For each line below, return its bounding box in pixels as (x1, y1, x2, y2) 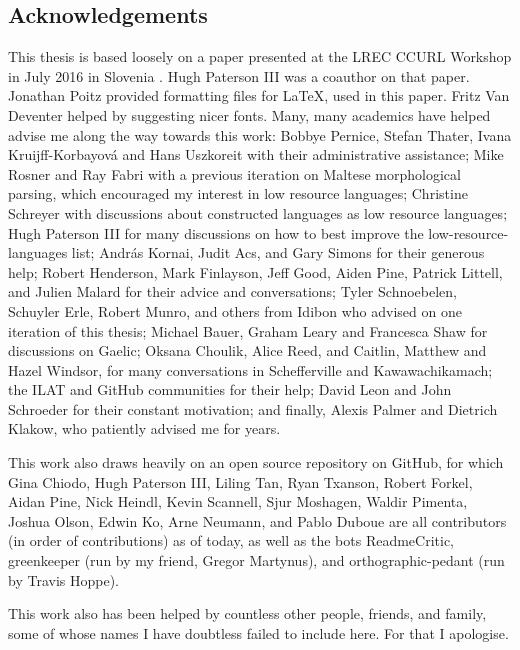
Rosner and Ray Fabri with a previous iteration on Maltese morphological (8, 163, 461, 184)
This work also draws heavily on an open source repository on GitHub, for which (8, 452, 504, 473)
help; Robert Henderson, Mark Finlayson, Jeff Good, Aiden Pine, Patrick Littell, (8, 261, 503, 282)
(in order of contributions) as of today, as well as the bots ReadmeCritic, (8, 530, 455, 551)
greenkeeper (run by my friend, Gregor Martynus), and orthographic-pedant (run (8, 550, 505, 571)
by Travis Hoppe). (8, 569, 119, 590)
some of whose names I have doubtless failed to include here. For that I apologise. (8, 622, 509, 643)
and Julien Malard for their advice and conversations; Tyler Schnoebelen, (8, 281, 457, 302)
